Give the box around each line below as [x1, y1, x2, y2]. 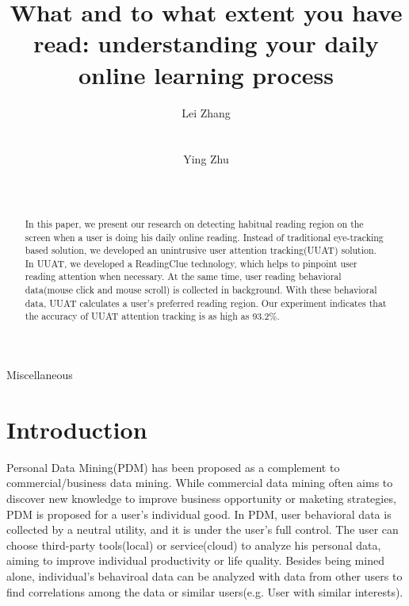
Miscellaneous [6, 366, 73, 383]
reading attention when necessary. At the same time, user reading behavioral [25, 270, 342, 283]
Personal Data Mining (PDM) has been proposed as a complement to [6, 458, 340, 475]
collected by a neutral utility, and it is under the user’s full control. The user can [6, 521, 399, 538]
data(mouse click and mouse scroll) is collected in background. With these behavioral [25, 283, 377, 297]
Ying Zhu [183, 151, 229, 167]
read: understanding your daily [33, 27, 379, 59]
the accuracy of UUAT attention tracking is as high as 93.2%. [25, 309, 280, 323]
